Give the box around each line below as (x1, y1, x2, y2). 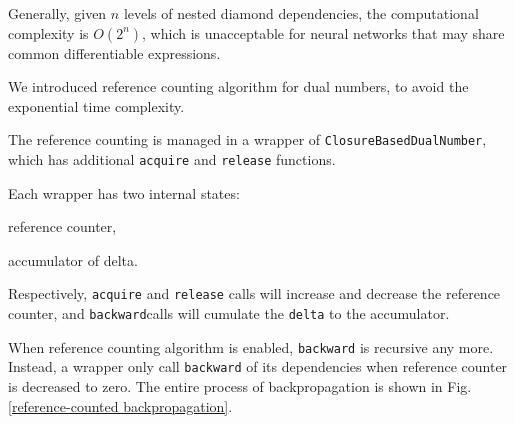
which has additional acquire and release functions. (8, 149, 336, 170)
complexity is (8, 22, 89, 43)
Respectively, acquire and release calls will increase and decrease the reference (8, 283, 501, 304)
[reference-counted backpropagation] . (8, 395, 233, 416)
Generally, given (8, 3, 107, 23)
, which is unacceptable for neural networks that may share (142, 22, 505, 43)
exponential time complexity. (8, 95, 185, 116)
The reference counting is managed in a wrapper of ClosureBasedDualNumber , (8, 129, 487, 150)
